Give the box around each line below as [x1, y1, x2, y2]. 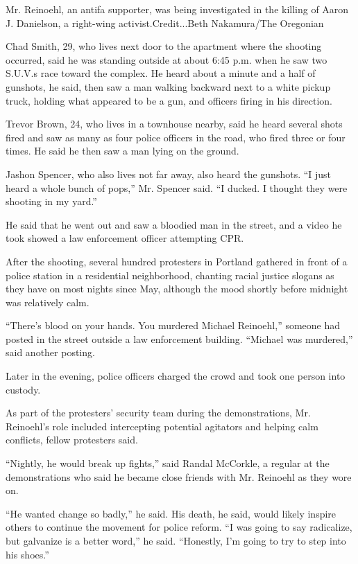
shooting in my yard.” [6, 194, 97, 209]
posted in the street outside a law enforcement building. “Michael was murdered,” [6, 331, 353, 346]
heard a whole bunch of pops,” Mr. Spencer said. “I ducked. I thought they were [6, 180, 348, 195]
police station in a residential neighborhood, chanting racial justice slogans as [6, 267, 334, 282]
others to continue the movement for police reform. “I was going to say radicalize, [6, 520, 352, 534]
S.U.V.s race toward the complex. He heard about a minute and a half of [6, 66, 316, 80]
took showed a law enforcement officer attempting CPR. [6, 231, 244, 245]
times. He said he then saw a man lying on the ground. [6, 143, 239, 158]
